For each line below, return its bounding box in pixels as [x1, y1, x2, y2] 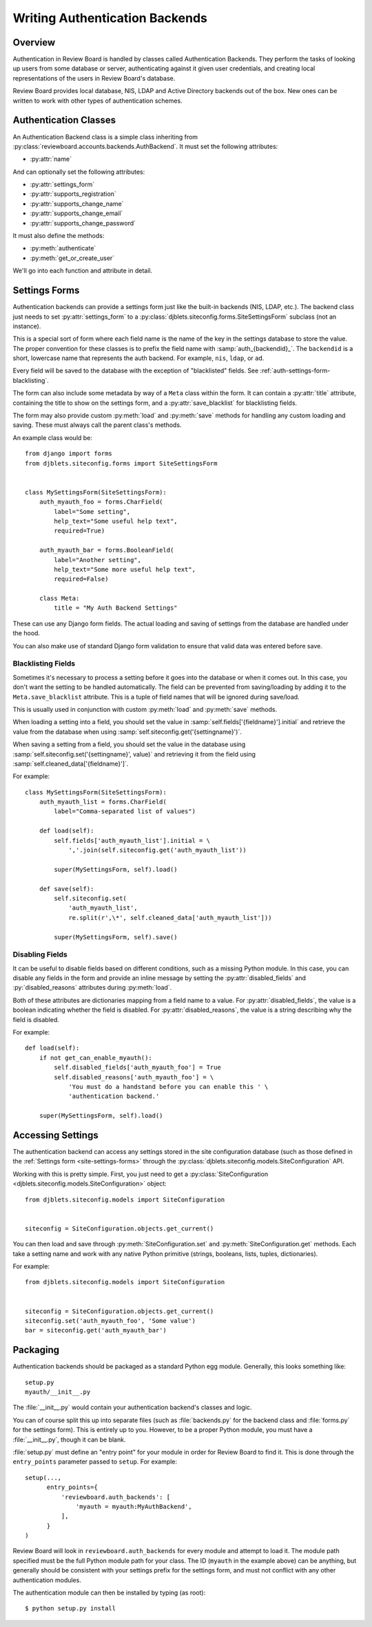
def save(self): [39, 885, 94, 892]
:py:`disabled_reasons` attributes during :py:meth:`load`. [12, 984, 172, 992]
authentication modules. [12, 1576, 82, 1584]
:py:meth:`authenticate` [30, 244, 96, 252]
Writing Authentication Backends [12, 10, 208, 26]
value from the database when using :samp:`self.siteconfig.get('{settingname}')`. [12, 728, 242, 736]
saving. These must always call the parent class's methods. [12, 421, 182, 429]
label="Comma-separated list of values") [54, 808, 196, 815]
